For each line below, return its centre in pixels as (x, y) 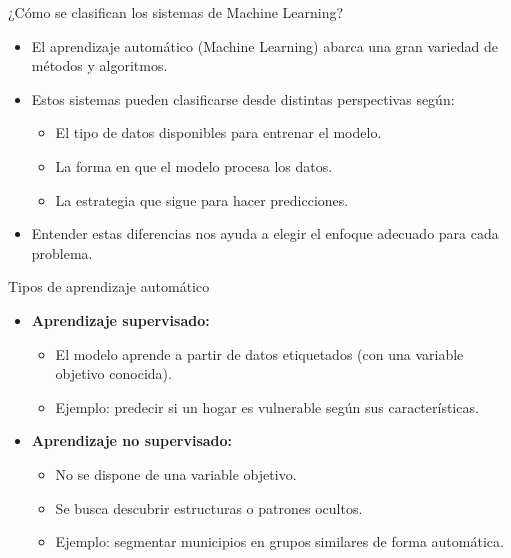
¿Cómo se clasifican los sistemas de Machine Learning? (176, 12)
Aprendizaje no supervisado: (132, 440)
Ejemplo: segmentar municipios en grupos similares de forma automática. (279, 541)
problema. (62, 252)
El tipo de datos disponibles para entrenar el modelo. (218, 132)
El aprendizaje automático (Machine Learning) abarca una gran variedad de (264, 45)
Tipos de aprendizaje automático (109, 286)
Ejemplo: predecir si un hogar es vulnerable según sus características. (267, 406)
